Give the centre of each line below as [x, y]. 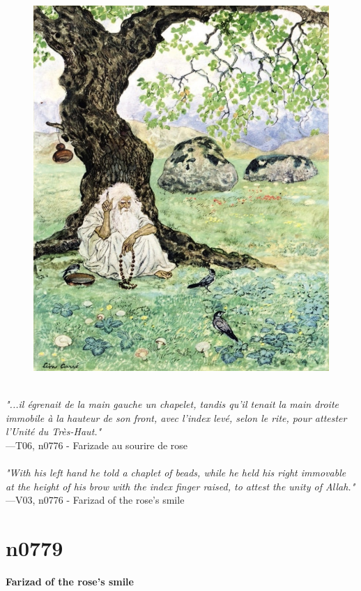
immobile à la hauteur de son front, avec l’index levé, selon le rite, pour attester [176, 417]
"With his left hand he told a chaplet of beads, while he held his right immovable [176, 473]
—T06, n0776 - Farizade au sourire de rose [97, 445]
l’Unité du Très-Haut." [54, 431]
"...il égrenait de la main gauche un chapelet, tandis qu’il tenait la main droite [172, 404]
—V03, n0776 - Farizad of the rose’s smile [95, 500]
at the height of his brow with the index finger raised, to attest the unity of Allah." [180, 486]
